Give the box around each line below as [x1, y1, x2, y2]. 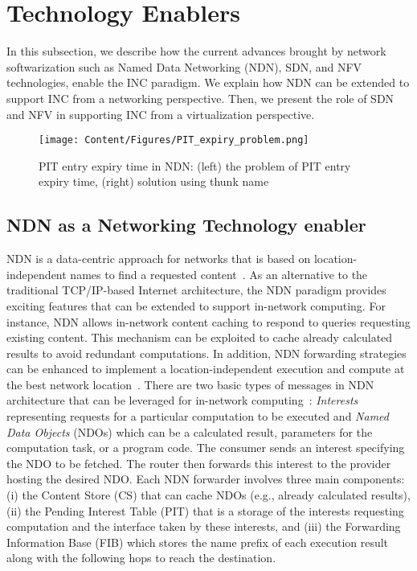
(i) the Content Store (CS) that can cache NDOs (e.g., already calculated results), [6, 487, 411, 503]
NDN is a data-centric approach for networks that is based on [6, 250, 311, 267]
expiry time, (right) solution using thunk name [39, 173, 269, 190]
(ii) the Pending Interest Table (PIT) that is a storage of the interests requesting [6, 502, 404, 519]
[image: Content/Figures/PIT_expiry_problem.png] [39, 134, 309, 146]
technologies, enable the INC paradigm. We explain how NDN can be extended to [6, 74, 410, 91]
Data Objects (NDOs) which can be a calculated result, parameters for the [6, 423, 373, 440]
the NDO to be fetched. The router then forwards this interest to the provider [6, 454, 391, 471]
